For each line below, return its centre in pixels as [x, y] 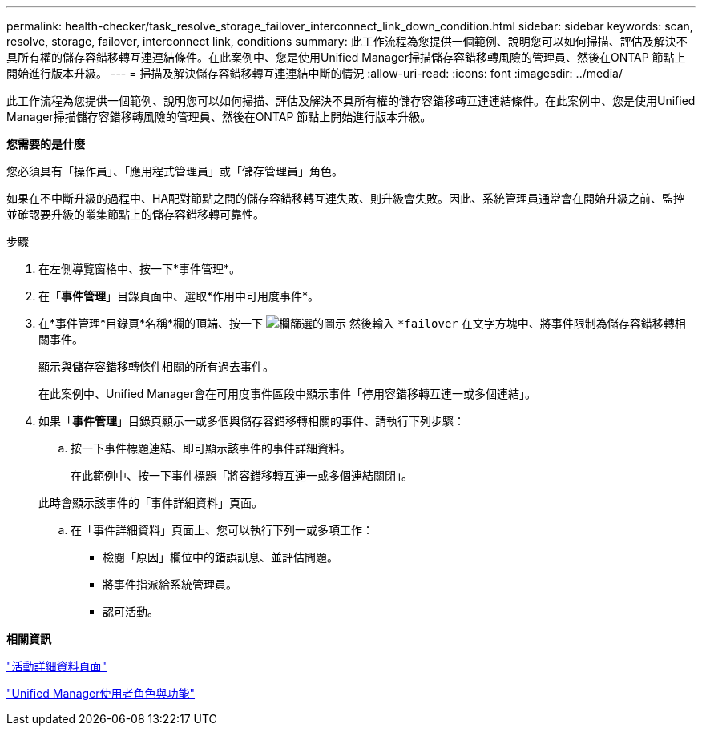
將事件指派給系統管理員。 [170, 584]
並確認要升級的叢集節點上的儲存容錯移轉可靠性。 [135, 214]
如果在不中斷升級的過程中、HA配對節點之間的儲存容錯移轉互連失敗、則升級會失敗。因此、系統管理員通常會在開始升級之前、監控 [346, 198]
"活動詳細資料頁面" [57, 666]
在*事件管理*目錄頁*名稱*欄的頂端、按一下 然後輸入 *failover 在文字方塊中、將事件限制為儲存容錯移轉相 [362, 323]
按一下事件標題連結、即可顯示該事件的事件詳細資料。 [211, 448]
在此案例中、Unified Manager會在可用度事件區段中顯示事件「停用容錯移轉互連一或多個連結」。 [287, 394]
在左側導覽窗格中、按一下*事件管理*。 [140, 269]
